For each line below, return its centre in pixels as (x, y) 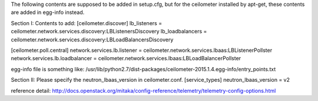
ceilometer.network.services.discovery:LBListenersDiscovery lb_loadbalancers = (109, 32)
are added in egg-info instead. (48, 12)
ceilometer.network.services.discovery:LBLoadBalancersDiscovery (92, 39)
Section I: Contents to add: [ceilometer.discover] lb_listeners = (86, 23)
